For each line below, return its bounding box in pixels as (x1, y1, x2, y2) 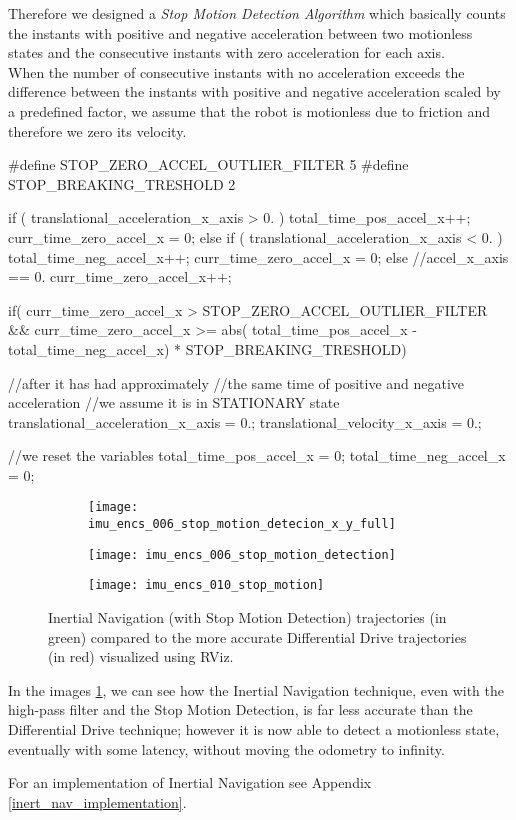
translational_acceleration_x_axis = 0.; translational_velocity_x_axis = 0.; (8, 411, 482, 432)
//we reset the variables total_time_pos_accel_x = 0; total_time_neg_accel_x (8, 445, 506, 466)
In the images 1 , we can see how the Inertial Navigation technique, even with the (8, 679, 504, 700)
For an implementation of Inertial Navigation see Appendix (8, 772, 372, 793)
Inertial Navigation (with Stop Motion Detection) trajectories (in (48, 607, 447, 628)
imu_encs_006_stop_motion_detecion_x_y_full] (88, 517, 396, 532)
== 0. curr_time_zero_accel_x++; (8, 266, 232, 287)
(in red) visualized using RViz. (48, 646, 234, 667)
